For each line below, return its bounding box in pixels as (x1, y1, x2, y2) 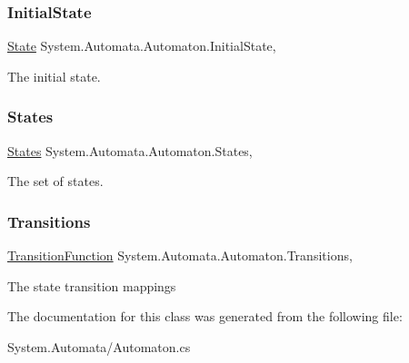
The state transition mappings (7, 276, 176, 295)
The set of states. (7, 172, 104, 191)
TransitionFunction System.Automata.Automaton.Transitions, (7, 246, 353, 265)
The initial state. (7, 66, 101, 85)
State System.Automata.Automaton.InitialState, (7, 36, 276, 55)
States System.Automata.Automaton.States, (7, 141, 253, 160)
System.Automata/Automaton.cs (7, 337, 191, 356)
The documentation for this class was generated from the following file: (7, 307, 403, 326)
